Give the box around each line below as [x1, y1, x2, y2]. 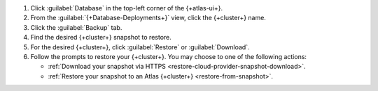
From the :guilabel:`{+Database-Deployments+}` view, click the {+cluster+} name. [30, 14, 266, 22]
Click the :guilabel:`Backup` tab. [30, 23, 122, 31]
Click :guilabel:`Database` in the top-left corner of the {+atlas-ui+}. [30, 4, 223, 12]
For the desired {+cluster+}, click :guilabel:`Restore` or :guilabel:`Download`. [30, 42, 250, 51]
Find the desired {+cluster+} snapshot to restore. [30, 33, 171, 42]
